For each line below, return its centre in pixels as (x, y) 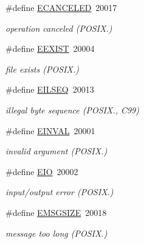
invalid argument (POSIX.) (57, 151)
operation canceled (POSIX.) (59, 28)
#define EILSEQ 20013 (50, 89)
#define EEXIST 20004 (50, 48)
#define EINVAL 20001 (50, 130)
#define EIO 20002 (42, 171)
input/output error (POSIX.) (60, 192)
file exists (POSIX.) (42, 69)
